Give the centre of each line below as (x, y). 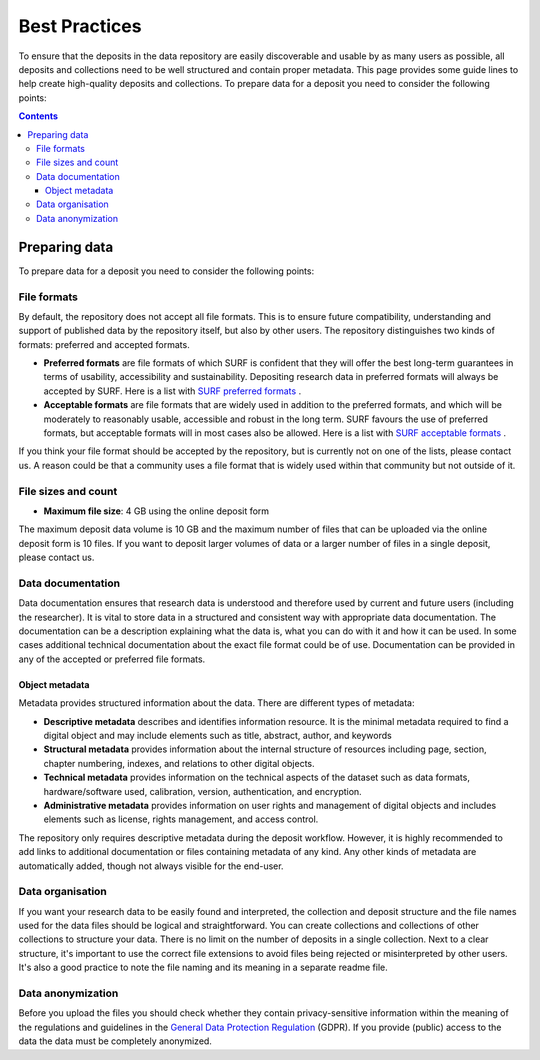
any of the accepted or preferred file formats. (112, 659)
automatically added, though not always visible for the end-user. (151, 866)
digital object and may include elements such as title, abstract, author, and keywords (217, 735)
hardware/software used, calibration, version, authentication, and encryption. (202, 791)
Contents (38, 116)
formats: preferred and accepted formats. (104, 344)
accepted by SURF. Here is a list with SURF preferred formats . (172, 391)
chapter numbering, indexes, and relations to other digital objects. (179, 763)
